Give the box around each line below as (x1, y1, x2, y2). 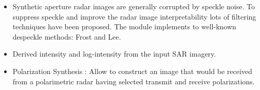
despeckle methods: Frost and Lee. (12, 31, 121, 42)
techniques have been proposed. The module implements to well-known (12, 21, 236, 32)
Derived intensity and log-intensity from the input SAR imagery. (12, 48, 216, 59)
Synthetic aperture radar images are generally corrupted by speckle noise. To (12, 1, 255, 11)
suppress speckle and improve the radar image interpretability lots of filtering (12, 11, 256, 22)
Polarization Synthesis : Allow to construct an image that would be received (12, 65, 252, 76)
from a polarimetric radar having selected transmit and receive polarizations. (12, 76, 255, 86)
